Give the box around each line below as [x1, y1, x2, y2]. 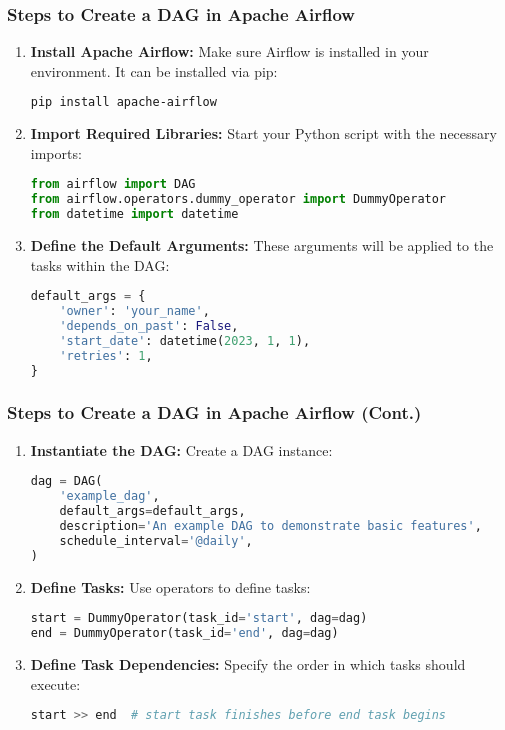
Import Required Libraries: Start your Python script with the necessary [30, 123, 497, 144]
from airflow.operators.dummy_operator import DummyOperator [30, 192, 447, 207]
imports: [30, 142, 82, 163]
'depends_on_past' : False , [59, 319, 239, 334]
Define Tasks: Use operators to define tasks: [30, 576, 311, 597]
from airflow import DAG [30, 177, 196, 192]
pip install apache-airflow [30, 95, 217, 110]
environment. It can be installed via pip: [30, 60, 278, 81]
